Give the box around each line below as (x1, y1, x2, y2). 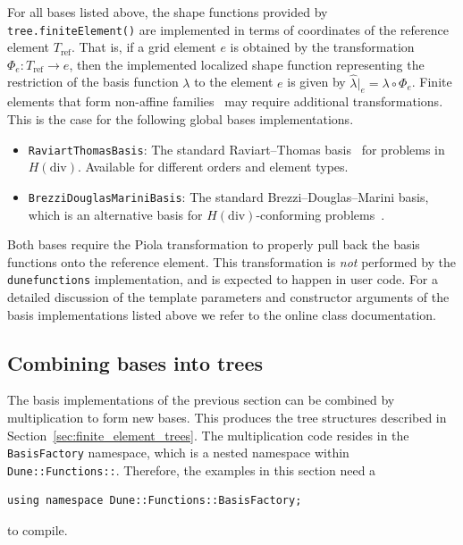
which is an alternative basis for (28, 205, 203, 223)
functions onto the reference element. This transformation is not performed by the (7, 252, 457, 271)
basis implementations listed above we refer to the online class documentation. (7, 305, 437, 323)
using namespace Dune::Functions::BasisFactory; (7, 494, 302, 507)
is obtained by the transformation (230, 38, 415, 56)
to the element (194, 72, 274, 91)
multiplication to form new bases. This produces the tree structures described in (7, 407, 447, 426)
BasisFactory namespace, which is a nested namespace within (7, 443, 349, 462)
